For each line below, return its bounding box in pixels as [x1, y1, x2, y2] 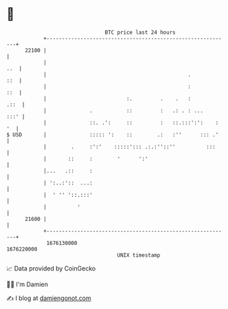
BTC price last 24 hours [104, 29, 176, 36]
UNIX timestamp [117, 251, 161, 259]
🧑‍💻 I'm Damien [6, 280, 49, 288]
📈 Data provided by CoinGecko [6, 264, 96, 273]
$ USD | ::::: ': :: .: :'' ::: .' [6, 131, 219, 138]
